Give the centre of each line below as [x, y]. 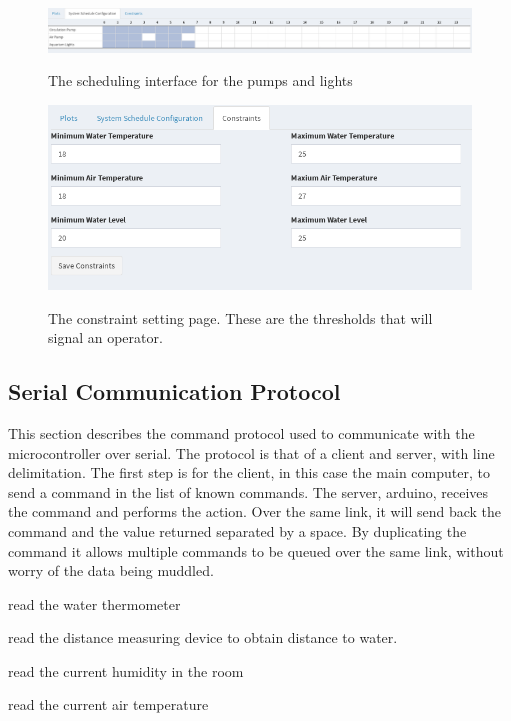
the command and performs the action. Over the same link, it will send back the [255, 511]
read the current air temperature [108, 704]
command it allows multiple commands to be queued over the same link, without [256, 550]
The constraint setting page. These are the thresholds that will [240, 317]
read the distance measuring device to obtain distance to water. [203, 637]
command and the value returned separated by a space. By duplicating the [237, 530]
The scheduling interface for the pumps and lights [200, 80]
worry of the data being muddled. [111, 570]
